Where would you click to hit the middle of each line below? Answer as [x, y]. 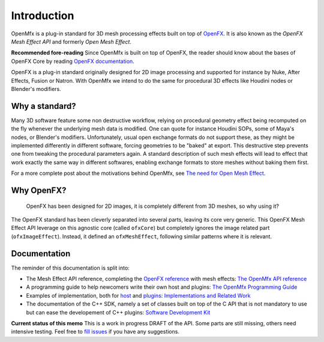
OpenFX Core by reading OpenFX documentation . [73, 61]
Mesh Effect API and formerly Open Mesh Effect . [71, 41]
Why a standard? [43, 106]
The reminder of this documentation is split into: [70, 268]
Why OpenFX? [39, 190]
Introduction [43, 16]
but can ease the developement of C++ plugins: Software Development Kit [118, 312]
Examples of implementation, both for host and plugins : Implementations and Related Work [138, 295]
